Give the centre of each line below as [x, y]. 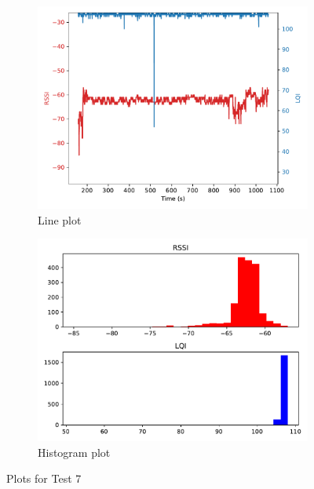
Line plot [60, 219]
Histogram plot [74, 452]
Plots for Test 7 [44, 478]
